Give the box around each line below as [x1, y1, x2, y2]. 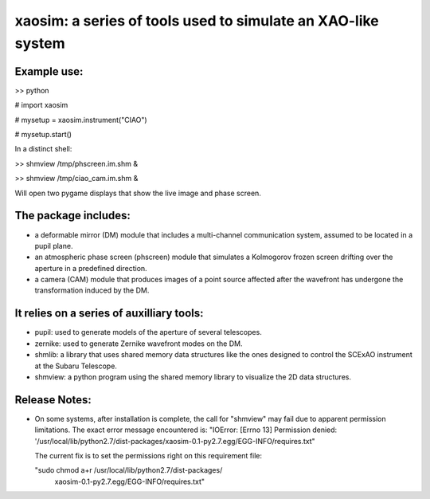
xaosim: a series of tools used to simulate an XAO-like [14, 12, 380, 29]
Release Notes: [14, 393, 92, 407]
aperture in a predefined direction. [34, 263, 147, 273]
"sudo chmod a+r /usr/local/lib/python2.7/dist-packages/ [34, 466, 223, 475]
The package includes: [14, 209, 131, 222]
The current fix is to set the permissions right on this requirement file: [34, 451, 263, 460]
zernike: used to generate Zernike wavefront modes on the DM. [34, 339, 243, 348]
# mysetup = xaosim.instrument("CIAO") [14, 115, 147, 124]
